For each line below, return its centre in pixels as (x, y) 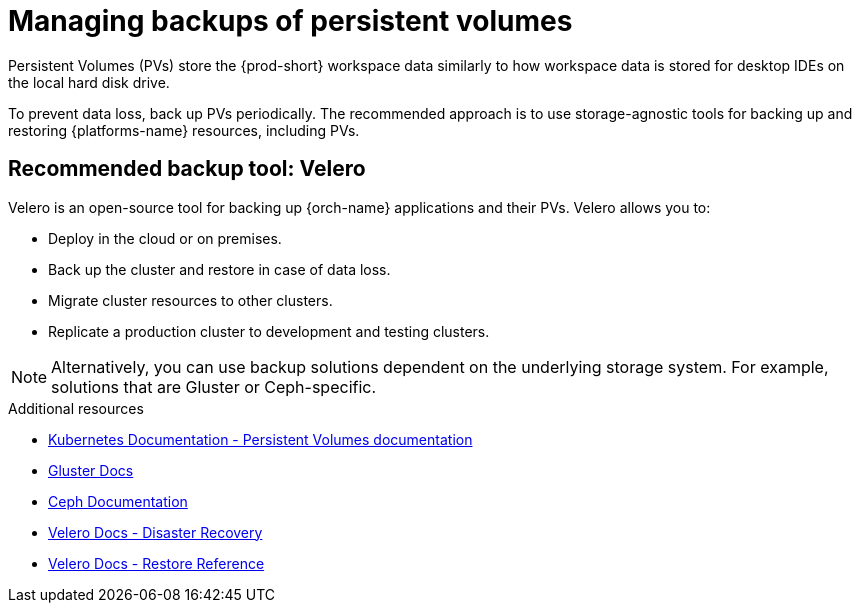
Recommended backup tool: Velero (187, 169)
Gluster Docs (91, 470)
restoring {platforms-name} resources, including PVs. (184, 130)
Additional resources (76, 408)
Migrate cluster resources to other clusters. (190, 300)
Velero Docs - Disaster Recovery (155, 532)
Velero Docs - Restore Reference (156, 563)
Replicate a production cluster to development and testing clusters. (269, 331)
